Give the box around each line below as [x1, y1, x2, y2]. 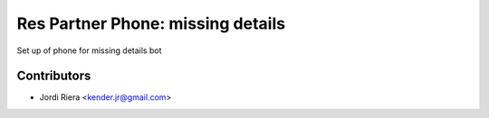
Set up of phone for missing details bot [16, 45, 162, 56]
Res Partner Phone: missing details [16, 14, 285, 33]
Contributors [16, 68, 91, 84]
